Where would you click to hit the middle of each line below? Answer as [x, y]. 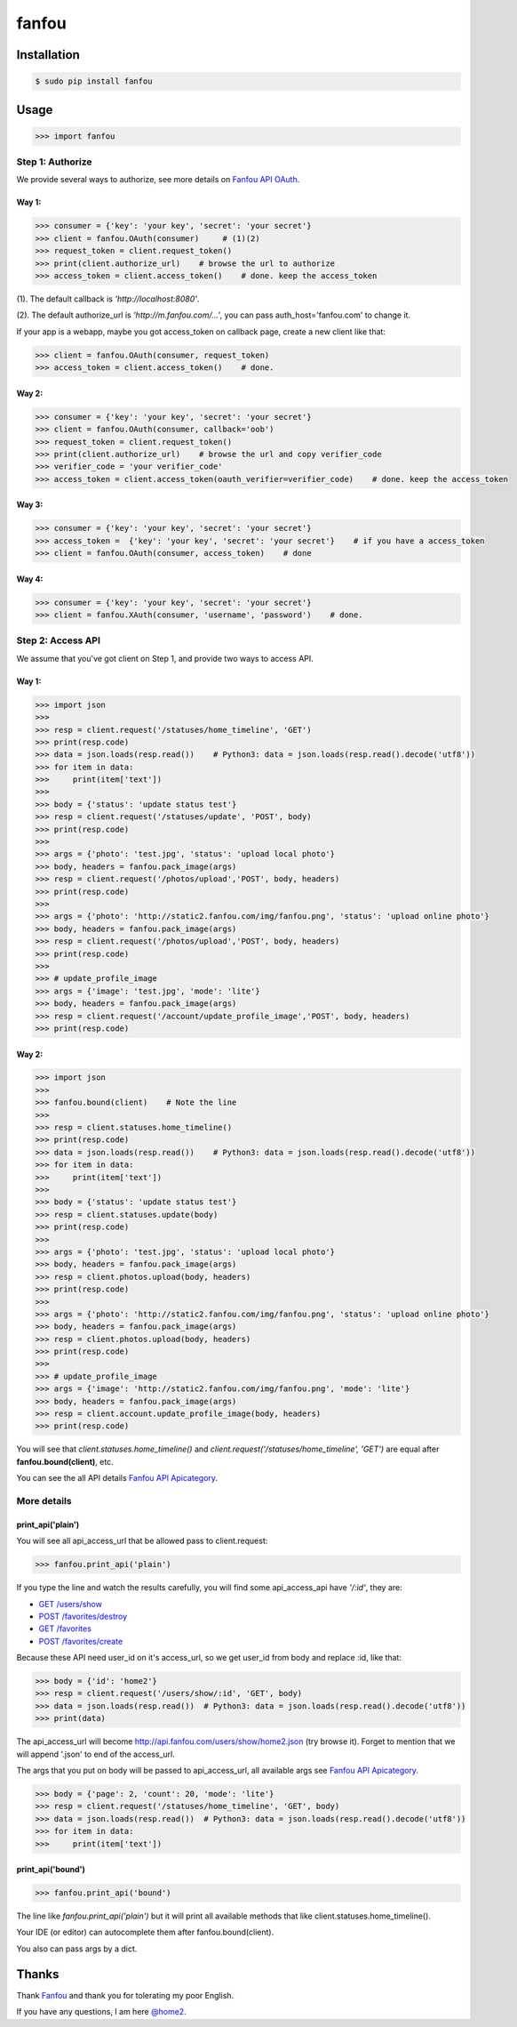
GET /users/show [70, 1604]
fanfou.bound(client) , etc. [65, 1461]
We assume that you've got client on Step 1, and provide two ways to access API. [165, 658]
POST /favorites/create [81, 1641]
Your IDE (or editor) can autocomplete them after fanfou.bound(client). [145, 1932]
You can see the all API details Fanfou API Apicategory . [117, 1478]
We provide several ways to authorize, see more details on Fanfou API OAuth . [158, 180]
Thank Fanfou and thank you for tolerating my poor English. [125, 1995]
